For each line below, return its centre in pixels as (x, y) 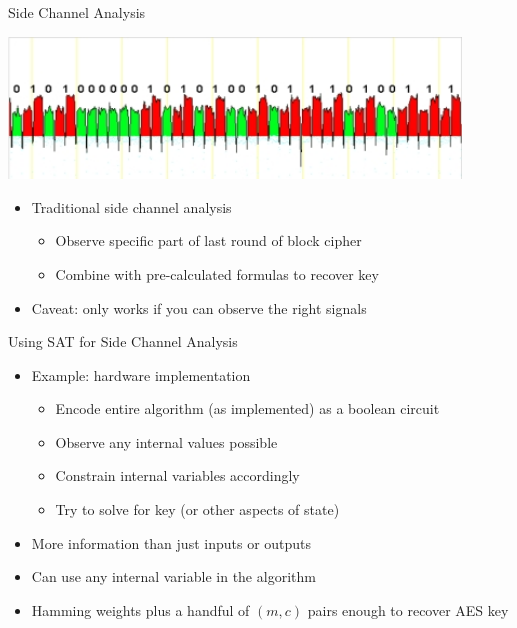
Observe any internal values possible (166, 441)
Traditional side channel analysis (131, 206)
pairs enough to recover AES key (408, 609)
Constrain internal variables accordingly (177, 475)
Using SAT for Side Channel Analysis (123, 341)
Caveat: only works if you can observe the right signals (199, 307)
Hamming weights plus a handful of (140, 609)
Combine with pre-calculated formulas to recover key (217, 273)
